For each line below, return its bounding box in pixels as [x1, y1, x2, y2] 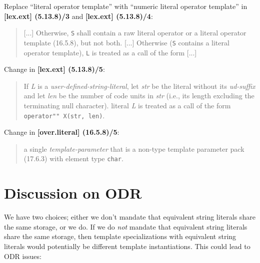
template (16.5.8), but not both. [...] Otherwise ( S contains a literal [23, 37, 229, 47]
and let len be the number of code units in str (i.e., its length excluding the [23, 90, 254, 101]
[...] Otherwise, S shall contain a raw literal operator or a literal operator [23, 27, 246, 38]
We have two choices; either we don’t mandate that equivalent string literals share [4, 212, 255, 222]
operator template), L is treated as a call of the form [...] [23, 47, 197, 57]
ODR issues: [4, 251, 41, 261]
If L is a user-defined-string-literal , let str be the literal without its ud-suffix [23, 80, 255, 91]
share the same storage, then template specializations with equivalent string [4, 231, 236, 242]
